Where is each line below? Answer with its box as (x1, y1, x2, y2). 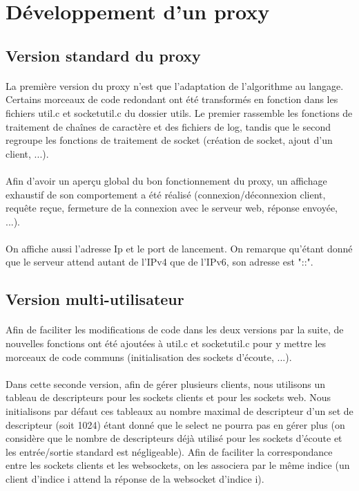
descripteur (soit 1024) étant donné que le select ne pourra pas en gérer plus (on (6, 417, 345, 432)
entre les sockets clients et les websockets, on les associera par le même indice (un (6, 458, 350, 472)
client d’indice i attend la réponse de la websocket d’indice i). (6, 471, 264, 485)
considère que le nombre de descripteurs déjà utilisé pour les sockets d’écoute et (6, 431, 342, 445)
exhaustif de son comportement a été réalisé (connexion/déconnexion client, (6, 187, 326, 201)
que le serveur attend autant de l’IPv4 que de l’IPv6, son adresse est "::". (6, 254, 313, 269)
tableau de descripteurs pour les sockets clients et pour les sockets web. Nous (6, 390, 331, 405)
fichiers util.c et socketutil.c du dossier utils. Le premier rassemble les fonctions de (6, 105, 353, 120)
